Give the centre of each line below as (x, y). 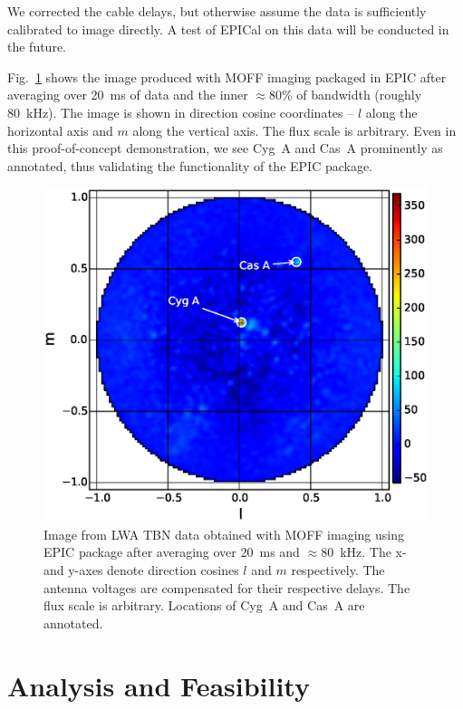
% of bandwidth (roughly (352, 95)
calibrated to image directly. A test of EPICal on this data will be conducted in (228, 29)
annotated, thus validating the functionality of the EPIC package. (190, 165)
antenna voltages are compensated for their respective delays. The (227, 587)
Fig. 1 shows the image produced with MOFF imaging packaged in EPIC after (227, 77)
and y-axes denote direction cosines (141, 570)
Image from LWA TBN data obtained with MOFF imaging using (224, 534)
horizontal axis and (60, 130)
